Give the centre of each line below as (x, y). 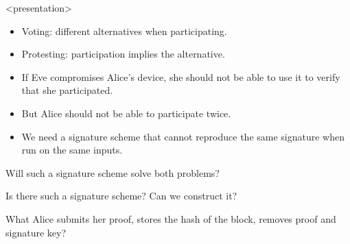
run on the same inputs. (72, 150)
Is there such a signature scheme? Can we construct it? (121, 196)
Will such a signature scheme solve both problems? (113, 172)
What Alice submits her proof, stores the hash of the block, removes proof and (171, 218)
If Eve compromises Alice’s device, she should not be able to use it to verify (181, 76)
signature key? (36, 232)
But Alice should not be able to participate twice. (126, 113)
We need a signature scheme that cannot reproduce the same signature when (183, 136)
